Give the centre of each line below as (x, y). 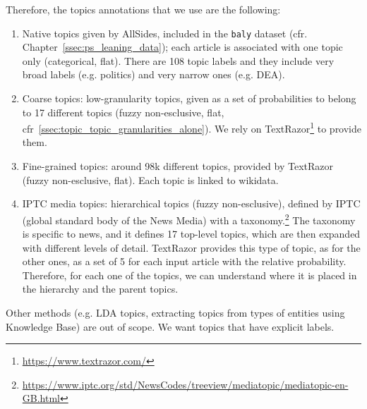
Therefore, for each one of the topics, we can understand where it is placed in (189, 275)
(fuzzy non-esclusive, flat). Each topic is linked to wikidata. (150, 179)
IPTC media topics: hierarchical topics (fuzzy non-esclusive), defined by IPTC (191, 203)
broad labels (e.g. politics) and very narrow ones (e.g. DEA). (154, 74)
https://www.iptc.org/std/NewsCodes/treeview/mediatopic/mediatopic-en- (185, 384)
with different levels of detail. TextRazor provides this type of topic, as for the (191, 247)
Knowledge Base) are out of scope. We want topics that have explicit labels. (170, 326)
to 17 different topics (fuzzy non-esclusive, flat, (123, 112)
